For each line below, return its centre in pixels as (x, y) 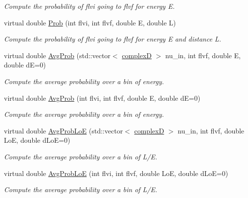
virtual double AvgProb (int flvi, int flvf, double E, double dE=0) (102, 98)
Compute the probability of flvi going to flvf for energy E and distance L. (113, 39)
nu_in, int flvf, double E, (203, 55)
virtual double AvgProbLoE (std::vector (64, 130)
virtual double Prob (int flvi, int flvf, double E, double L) (90, 22)
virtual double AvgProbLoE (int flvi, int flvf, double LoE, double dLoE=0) (116, 173)
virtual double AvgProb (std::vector (57, 55)
